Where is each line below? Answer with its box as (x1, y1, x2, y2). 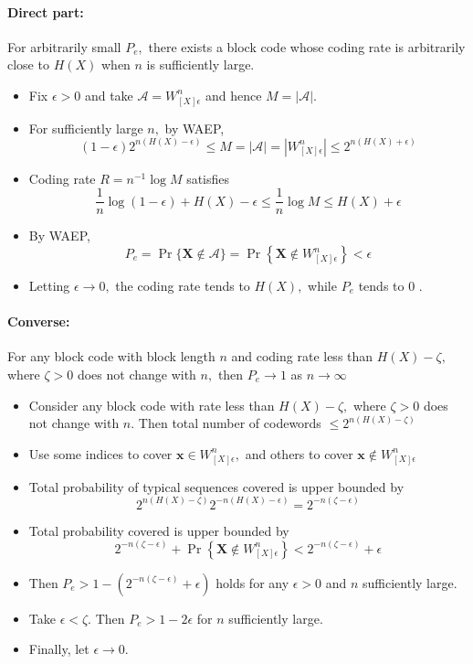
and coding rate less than (231, 347, 373, 366)
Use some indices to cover (28, 444, 173, 463)
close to (7, 55, 49, 74)
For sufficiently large (28, 118, 143, 137)
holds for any (215, 573, 289, 592)
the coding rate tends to (115, 276, 250, 295)
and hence (205, 85, 262, 104)
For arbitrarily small (7, 37, 121, 56)
